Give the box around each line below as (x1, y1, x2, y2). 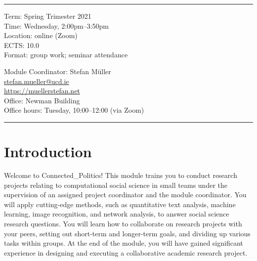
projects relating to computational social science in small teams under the (4, 179, 227, 190)
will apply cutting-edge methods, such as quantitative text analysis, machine (4, 199, 236, 209)
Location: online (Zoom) (4, 30, 78, 41)
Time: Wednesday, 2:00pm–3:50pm (4, 20, 109, 31)
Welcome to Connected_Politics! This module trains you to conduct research (4, 170, 237, 180)
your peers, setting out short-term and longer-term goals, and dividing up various (4, 228, 251, 238)
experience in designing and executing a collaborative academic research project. (4, 247, 248, 258)
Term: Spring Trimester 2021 (4, 11, 91, 21)
